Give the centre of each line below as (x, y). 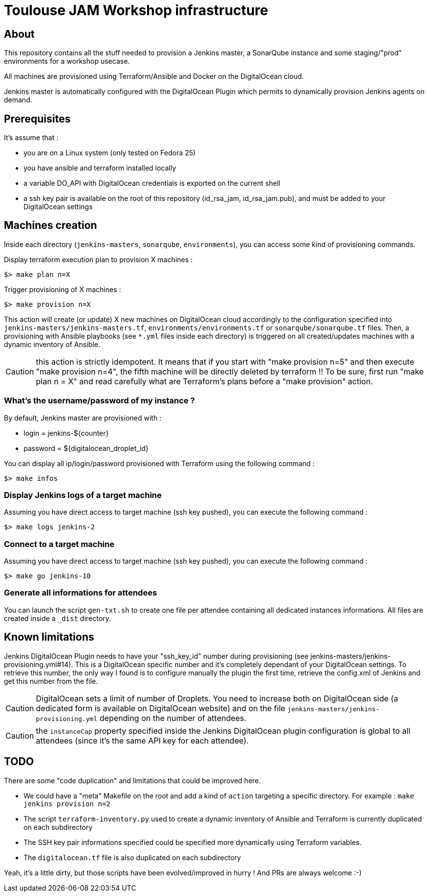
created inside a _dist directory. (58, 618)
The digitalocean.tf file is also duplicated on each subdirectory (132, 857)
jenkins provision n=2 (67, 804)
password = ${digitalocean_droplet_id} (86, 448)
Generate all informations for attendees (81, 593)
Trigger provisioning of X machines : (63, 289)
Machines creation (50, 225)
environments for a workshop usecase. (67, 61)
